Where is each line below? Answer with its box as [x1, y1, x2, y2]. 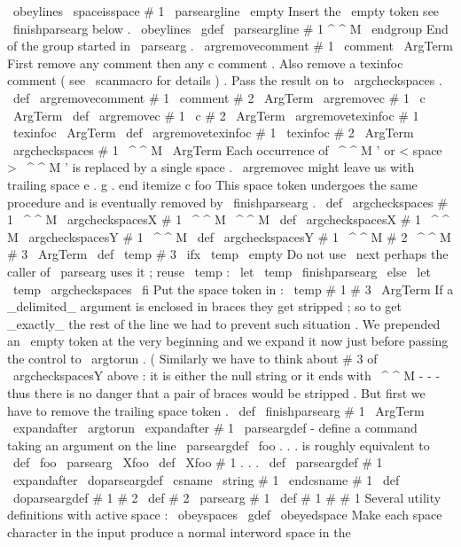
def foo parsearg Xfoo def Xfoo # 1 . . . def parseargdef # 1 [12, 453, 383, 472]
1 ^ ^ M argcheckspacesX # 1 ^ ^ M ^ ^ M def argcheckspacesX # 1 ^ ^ [7, 210, 449, 229]
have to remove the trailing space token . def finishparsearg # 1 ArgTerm [7, 401, 425, 419]
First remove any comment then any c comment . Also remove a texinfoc [7, 53, 403, 72]
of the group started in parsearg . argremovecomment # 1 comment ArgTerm [7, 36, 453, 55]
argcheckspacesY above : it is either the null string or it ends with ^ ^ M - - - [12, 366, 441, 385]
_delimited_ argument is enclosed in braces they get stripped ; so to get [7, 297, 402, 316]
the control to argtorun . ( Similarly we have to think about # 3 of [7, 348, 378, 367]
